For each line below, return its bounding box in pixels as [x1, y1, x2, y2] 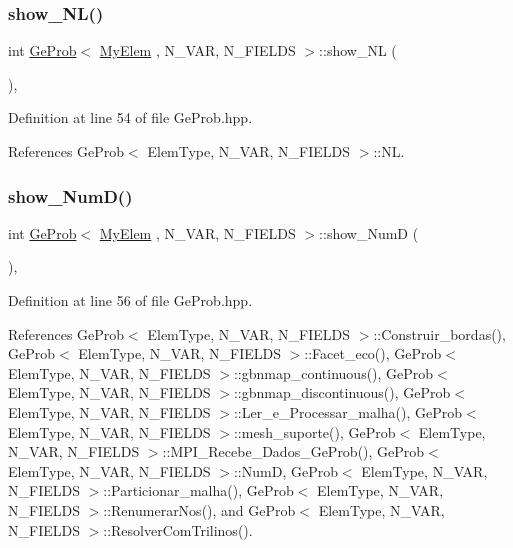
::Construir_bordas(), [373, 323, 506, 344]
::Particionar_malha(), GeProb [103, 480, 294, 501]
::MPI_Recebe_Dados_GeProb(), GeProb [162, 441, 425, 462]
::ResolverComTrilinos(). [103, 519, 253, 540]
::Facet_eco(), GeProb [304, 343, 442, 364]
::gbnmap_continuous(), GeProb [233, 362, 434, 383]
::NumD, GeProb [233, 460, 338, 481]
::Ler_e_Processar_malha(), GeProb [233, 401, 463, 422]
